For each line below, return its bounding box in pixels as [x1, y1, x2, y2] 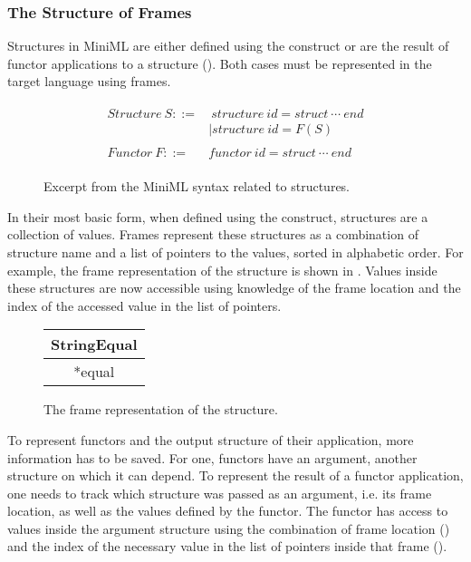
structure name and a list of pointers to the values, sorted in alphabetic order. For [7, 242, 464, 261]
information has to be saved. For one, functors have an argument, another [7, 448, 418, 467]
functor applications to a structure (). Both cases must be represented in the [7, 53, 432, 73]
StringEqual [51, 334, 138, 355]
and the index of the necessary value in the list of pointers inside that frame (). [7, 537, 447, 556]
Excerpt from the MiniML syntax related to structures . [43, 177, 351, 196]
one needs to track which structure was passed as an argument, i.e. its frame [7, 483, 432, 502]
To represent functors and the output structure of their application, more [7, 430, 414, 449]
